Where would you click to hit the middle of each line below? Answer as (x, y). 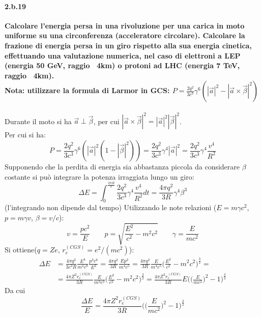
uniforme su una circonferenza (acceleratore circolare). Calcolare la (125, 35)
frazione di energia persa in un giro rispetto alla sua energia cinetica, (128, 45)
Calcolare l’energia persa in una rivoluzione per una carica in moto (125, 25)
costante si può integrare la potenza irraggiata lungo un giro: (99, 176)
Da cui (15, 290)
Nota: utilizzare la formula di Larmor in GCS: (87, 90)
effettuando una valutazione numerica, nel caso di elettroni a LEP (123, 55)
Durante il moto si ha (38, 121)
